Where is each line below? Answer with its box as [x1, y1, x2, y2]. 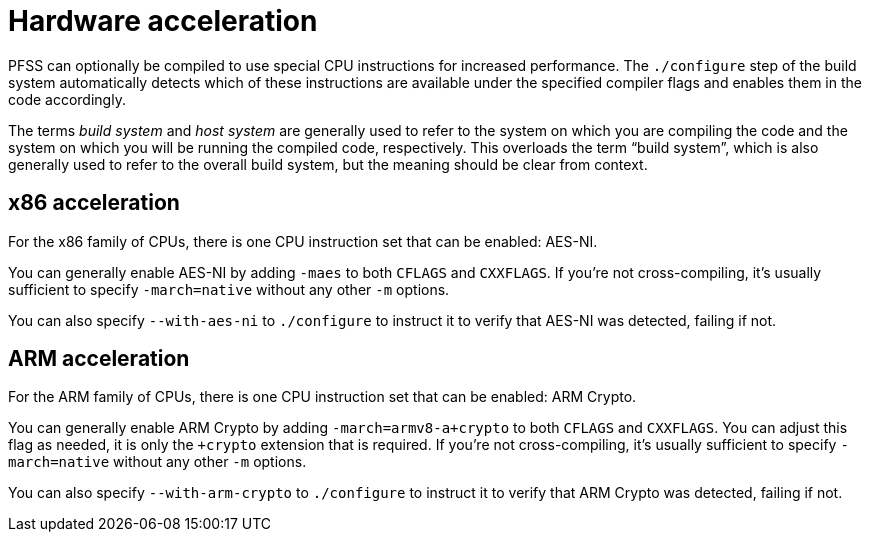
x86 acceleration [8, 190, 180, 216]
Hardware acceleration [8, 4, 318, 38]
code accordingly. [8, 90, 126, 108]
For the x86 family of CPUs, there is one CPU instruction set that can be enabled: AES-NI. [8, 232, 598, 250]
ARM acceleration [8, 346, 190, 372]
